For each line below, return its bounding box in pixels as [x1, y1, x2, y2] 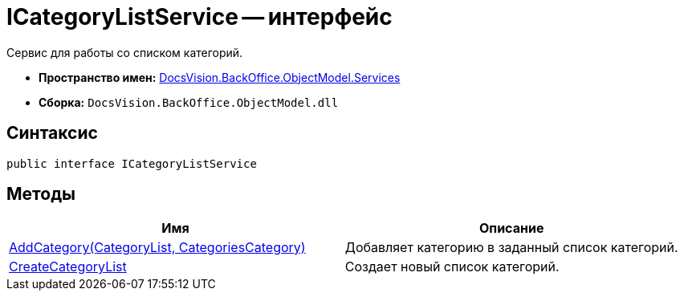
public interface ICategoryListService [6, 157, 257, 170]
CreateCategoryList [9, 258, 127, 275]
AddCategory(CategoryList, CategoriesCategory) [9, 239, 306, 256]
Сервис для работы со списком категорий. [6, 45, 243, 59]
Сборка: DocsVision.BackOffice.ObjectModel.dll [39, 95, 339, 109]
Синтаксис [6, 123, 98, 144]
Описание [479, 220, 544, 237]
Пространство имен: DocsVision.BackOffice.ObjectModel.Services [39, 70, 401, 84]
